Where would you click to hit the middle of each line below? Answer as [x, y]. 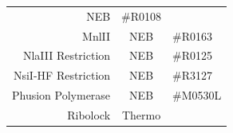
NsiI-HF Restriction [62, 75]
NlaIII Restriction [67, 55]
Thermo [141, 114]
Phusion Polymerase [61, 95]
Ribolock [89, 114]
